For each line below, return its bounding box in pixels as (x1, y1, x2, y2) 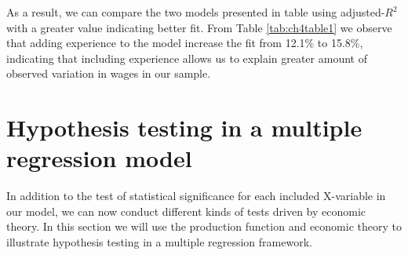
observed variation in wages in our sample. (6, 65, 211, 82)
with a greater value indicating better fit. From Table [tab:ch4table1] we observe (6, 19, 392, 35)
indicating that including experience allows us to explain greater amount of (6, 49, 367, 66)
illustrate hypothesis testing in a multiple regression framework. (6, 234, 312, 250)
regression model (6, 142, 192, 174)
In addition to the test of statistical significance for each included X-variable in (6, 188, 386, 204)
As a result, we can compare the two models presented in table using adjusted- (6, 4, 385, 20)
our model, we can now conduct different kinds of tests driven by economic (6, 202, 366, 219)
